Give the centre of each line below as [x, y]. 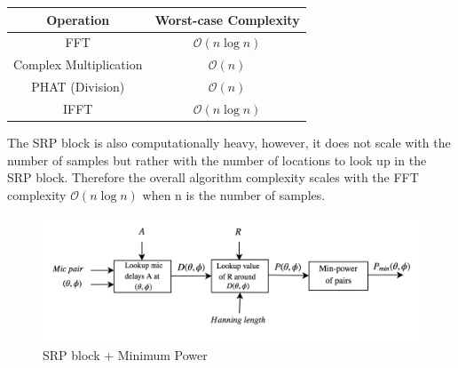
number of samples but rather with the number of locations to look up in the [217, 160]
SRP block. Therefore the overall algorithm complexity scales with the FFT [213, 177]
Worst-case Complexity [227, 19]
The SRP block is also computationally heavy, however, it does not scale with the [229, 142]
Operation [78, 19]
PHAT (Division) [78, 87]
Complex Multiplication [78, 64]
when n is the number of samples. [234, 194]
